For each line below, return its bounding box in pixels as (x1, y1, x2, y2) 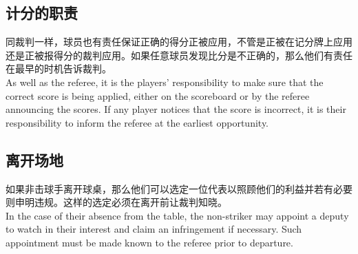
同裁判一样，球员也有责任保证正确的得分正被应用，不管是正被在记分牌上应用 (6, 34, 352, 49)
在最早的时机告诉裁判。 (6, 61, 112, 76)
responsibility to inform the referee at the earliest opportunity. (6, 115, 269, 129)
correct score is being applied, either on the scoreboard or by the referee (6, 88, 310, 103)
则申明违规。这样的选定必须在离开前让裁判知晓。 (6, 195, 227, 209)
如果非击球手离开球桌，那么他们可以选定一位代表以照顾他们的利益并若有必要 (6, 181, 352, 195)
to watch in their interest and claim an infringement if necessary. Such (6, 222, 302, 236)
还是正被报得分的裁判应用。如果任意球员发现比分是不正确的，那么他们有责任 (6, 47, 352, 62)
